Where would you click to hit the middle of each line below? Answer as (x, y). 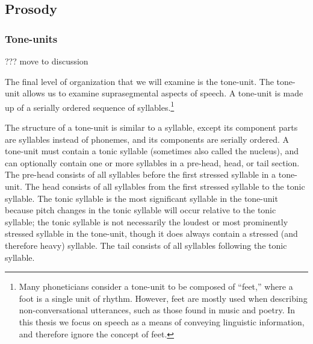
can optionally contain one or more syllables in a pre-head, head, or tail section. (152, 162)
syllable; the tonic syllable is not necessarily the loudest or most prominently (147, 221)
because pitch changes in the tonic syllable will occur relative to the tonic (141, 210)
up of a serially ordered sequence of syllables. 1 (90, 106)
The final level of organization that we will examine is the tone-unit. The (139, 81)
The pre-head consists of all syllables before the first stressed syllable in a (141, 174)
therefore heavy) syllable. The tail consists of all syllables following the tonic (146, 245)
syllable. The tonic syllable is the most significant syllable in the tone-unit (141, 198)
